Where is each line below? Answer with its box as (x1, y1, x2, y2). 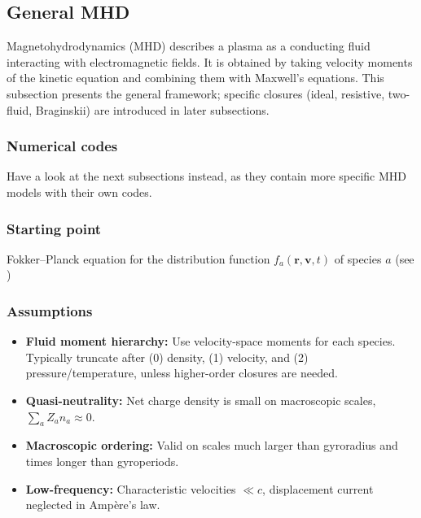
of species (334, 250, 382, 267)
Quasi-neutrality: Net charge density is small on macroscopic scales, (25, 391, 376, 408)
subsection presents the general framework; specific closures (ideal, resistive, (7, 85, 385, 102)
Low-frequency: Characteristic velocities (25, 480, 236, 497)
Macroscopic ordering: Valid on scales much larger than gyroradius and (25, 437, 398, 454)
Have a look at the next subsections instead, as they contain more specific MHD (7, 168, 407, 185)
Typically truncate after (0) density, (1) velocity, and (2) (25, 348, 309, 365)
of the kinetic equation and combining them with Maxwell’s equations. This (7, 69, 384, 86)
